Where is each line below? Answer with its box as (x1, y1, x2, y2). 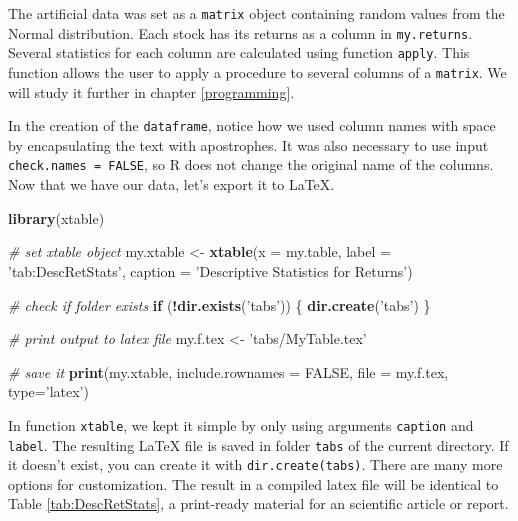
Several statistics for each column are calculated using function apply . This (8, 42, 470, 63)
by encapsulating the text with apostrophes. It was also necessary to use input (8, 134, 489, 155)
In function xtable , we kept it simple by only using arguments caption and (8, 414, 474, 435)
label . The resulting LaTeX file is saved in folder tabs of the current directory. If (8, 434, 509, 455)
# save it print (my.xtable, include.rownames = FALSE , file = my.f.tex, (8, 361, 449, 382)
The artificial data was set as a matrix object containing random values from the (8, 3, 505, 23)
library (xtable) (8, 207, 105, 228)
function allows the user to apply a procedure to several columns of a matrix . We (8, 61, 507, 82)
